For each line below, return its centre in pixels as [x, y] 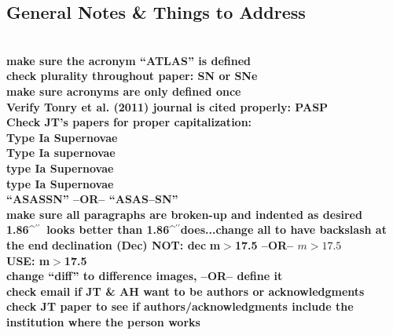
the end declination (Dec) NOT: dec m [114, 244]
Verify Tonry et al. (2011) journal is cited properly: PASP [167, 106]
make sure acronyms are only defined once [124, 91]
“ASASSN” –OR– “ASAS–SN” [92, 199]
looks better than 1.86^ [111, 229]
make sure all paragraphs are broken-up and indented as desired [184, 214]
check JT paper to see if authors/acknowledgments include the [180, 306]
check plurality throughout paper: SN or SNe [132, 76]
